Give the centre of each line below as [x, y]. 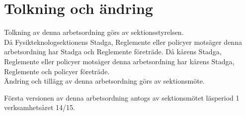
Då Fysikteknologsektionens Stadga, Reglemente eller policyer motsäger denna [123, 42]
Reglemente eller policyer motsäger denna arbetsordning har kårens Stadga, [119, 61]
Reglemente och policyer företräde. [57, 71]
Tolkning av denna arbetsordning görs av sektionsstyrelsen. [94, 32]
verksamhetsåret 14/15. [40, 107]
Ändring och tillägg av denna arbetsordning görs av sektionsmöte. [104, 81]
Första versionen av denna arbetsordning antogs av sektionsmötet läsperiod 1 [122, 97]
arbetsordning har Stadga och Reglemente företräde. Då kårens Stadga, [113, 52]
